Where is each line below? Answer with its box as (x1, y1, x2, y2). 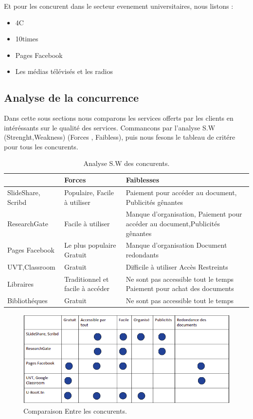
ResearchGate (7, 219, 48, 229)
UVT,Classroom (7, 261, 55, 272)
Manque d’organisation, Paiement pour (126, 209, 242, 219)
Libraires (7, 278, 34, 289)
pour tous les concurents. (4, 141, 78, 151)
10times (15, 34, 38, 44)
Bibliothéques (7, 295, 48, 306)
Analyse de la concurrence (4, 90, 139, 105)
